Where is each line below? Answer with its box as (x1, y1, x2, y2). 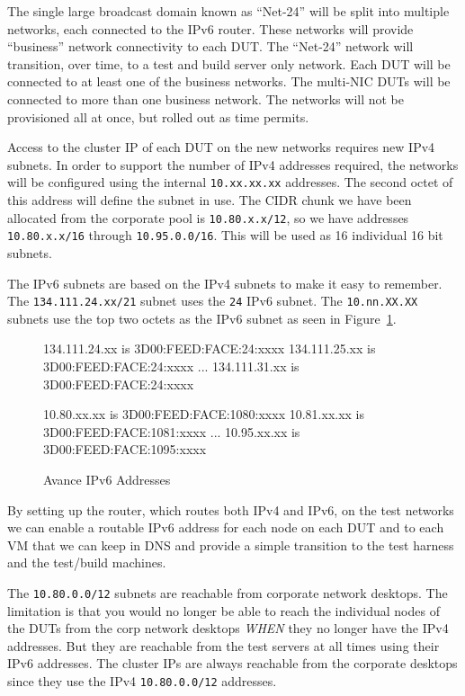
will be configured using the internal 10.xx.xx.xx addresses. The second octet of (7, 173, 453, 192)
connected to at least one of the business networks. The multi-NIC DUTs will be (7, 72, 451, 91)
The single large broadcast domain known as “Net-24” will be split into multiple (7, 2, 450, 20)
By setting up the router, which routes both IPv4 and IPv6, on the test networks (7, 500, 454, 519)
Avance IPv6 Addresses (43, 469, 171, 488)
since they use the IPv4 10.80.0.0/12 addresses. (7, 671, 277, 690)
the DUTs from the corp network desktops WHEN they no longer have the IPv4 (7, 619, 449, 638)
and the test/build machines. (7, 553, 166, 572)
